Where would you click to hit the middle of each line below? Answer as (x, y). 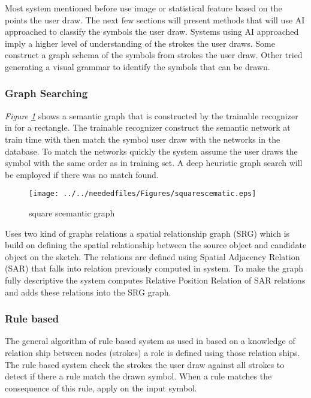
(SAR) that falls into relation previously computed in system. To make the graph (154, 268)
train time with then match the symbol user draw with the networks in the (143, 139)
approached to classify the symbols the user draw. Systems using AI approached (152, 31)
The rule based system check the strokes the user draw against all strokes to (145, 364)
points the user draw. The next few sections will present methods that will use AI (155, 19)
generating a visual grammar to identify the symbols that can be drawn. (138, 66)
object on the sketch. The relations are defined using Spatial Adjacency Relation (153, 256)
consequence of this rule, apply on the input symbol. (101, 388)
